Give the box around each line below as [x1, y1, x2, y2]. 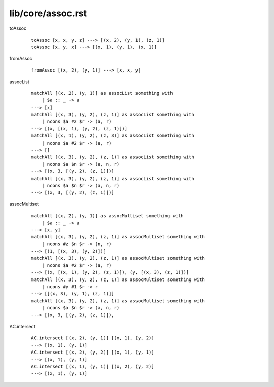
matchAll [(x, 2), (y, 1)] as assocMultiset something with [31, 213, 184, 219]
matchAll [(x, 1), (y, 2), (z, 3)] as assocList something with [31, 133, 195, 139]
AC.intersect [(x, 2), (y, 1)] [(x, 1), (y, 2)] [31, 335, 154, 341]
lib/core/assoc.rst [9, 8, 87, 19]
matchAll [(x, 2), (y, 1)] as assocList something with [31, 90, 173, 96]
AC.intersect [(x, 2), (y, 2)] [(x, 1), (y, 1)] [31, 349, 154, 355]
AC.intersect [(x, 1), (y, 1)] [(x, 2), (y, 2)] [31, 363, 154, 369]
